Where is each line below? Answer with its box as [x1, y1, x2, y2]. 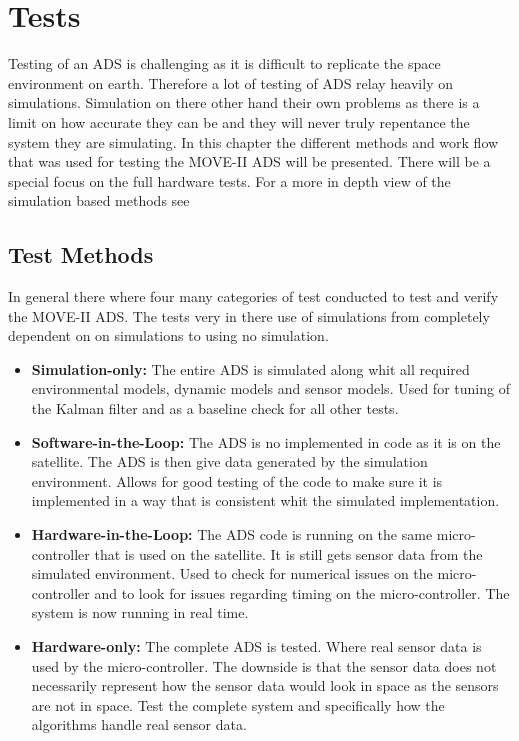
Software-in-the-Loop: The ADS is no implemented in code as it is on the [31, 431, 501, 452]
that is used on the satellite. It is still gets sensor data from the [94, 543, 483, 564]
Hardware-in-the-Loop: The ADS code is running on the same [31, 524, 433, 545]
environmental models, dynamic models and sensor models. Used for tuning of [31, 378, 510, 399]
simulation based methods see [8, 190, 190, 211]
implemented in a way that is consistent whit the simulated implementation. [31, 490, 500, 511]
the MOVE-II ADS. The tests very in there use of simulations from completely [8, 305, 490, 326]
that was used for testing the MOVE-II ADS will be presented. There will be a [8, 151, 491, 172]
